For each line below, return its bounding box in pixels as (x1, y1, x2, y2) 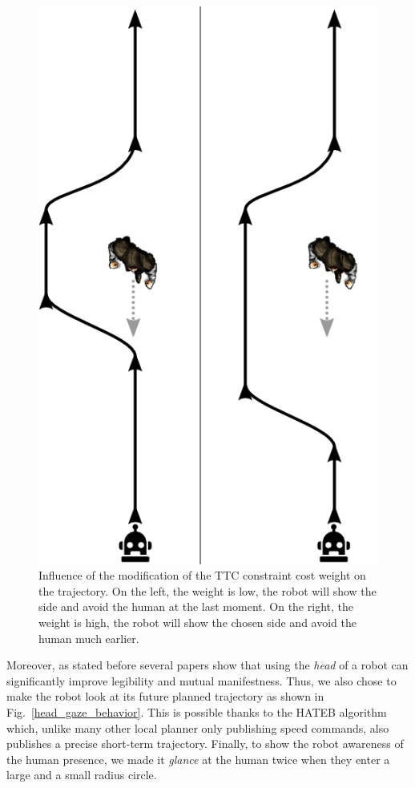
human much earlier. (38, 629, 139, 646)
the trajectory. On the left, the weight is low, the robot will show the (38, 582, 377, 599)
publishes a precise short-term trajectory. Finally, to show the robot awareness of (6, 735, 404, 752)
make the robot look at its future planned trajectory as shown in (6, 688, 324, 705)
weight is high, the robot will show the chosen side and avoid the (38, 614, 357, 631)
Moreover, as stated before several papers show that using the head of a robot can (6, 657, 409, 673)
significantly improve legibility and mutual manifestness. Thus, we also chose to (6, 672, 397, 689)
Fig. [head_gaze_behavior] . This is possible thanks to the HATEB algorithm (6, 703, 387, 720)
